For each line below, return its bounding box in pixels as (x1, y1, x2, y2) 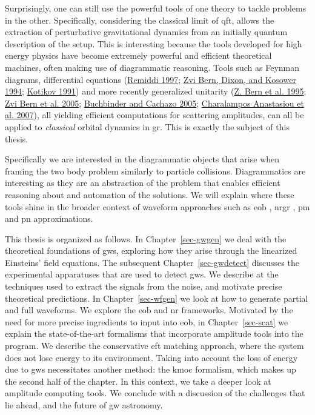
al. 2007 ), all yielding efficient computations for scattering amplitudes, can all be (5, 108, 304, 121)
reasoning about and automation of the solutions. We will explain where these (5, 188, 294, 201)
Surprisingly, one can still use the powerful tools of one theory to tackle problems (5, 2, 307, 14)
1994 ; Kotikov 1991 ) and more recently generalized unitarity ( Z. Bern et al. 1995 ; (5, 85, 307, 98)
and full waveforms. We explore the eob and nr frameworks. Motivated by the (5, 304, 293, 316)
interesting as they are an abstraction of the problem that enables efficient (5, 176, 280, 189)
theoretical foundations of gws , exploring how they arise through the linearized (5, 244, 297, 257)
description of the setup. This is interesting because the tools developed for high (5, 37, 302, 50)
